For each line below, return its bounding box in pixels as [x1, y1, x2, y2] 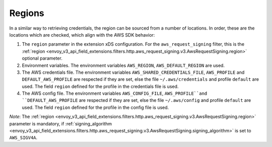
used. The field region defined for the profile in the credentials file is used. [22, 83, 179, 89]
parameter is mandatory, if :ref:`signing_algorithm [9, 120, 112, 126]
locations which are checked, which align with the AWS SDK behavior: [9, 32, 155, 38]
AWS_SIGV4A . [9, 134, 38, 140]
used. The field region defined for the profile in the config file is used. [22, 104, 169, 110]
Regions [9, 8, 45, 19]
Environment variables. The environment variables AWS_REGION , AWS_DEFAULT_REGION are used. [22, 62, 225, 68]
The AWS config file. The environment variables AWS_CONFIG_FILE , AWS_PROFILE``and [22, 90, 208, 96]
